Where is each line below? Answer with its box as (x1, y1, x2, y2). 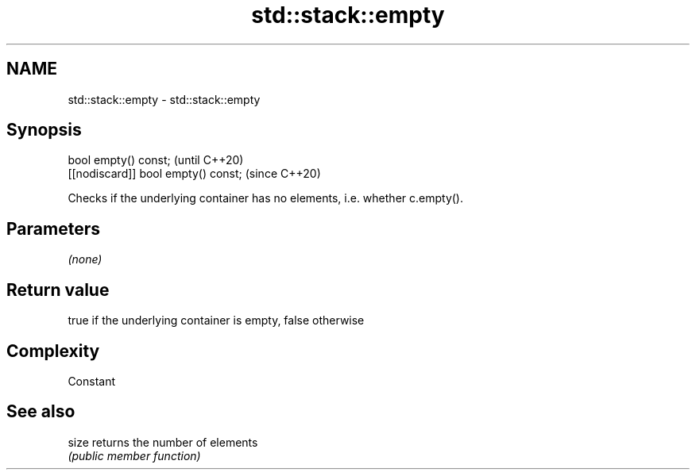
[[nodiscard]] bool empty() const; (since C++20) (68, 167, 321, 181)
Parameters (6, 218, 100, 239)
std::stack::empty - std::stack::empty (68, 92, 261, 106)
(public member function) (68, 448, 201, 463)
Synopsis (6, 120, 82, 140)
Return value (6, 279, 110, 300)
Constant (68, 374, 116, 388)
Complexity (6, 340, 100, 361)
